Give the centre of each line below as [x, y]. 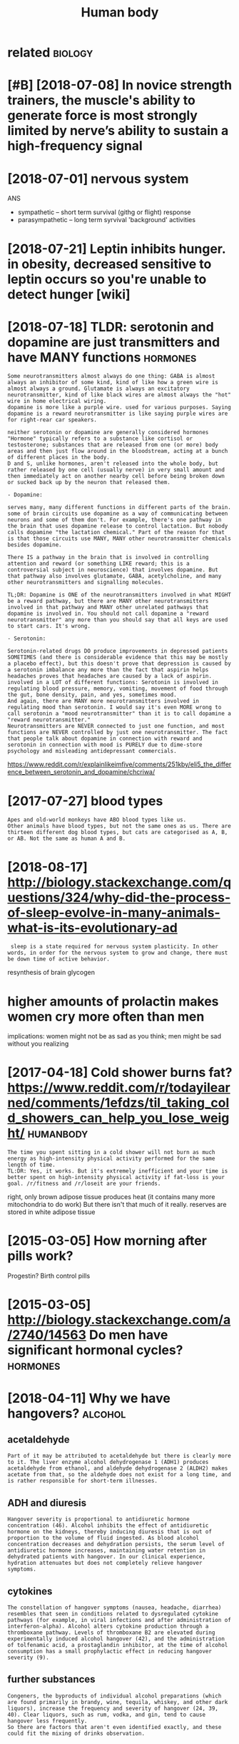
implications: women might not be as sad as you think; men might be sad [115, 1036]
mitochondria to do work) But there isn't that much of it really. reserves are [117, 1205]
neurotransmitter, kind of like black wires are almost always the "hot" [119, 395]
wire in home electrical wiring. [57, 401]
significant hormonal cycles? [95, 1350]
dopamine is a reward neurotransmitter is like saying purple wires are [118, 414]
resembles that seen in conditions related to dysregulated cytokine [113, 1614]
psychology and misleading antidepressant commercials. [92, 751]
